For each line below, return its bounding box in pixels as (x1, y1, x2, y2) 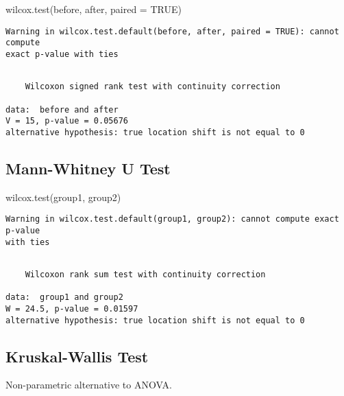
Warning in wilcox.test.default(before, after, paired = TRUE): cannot (5, 26, 339, 36)
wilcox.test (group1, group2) (5, 189, 121, 204)
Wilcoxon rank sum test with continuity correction (25, 269, 266, 279)
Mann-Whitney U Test (5, 157, 171, 178)
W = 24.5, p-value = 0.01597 (5, 303, 138, 314)
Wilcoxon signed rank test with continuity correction (25, 82, 280, 92)
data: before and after (5, 104, 119, 115)
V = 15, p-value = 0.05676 (5, 116, 128, 126)
